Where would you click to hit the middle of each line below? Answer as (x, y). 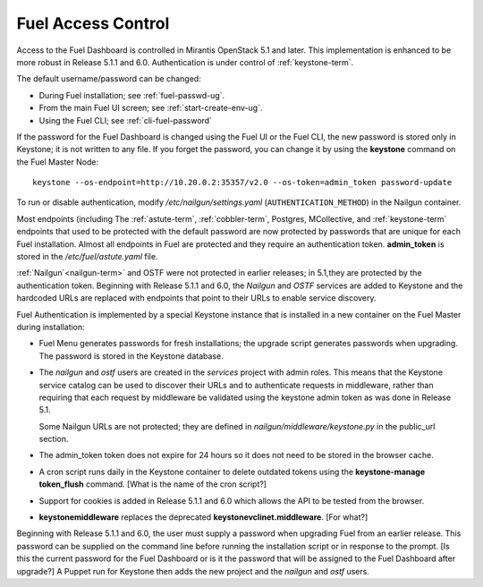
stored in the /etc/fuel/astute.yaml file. (87, 257)
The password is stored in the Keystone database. (131, 356)
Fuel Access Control (93, 23)
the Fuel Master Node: (57, 162)
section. (54, 439)
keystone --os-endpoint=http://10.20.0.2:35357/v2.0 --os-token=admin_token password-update (242, 183)
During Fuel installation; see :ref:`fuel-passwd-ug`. (132, 95)
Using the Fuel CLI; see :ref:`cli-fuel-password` (125, 120)
